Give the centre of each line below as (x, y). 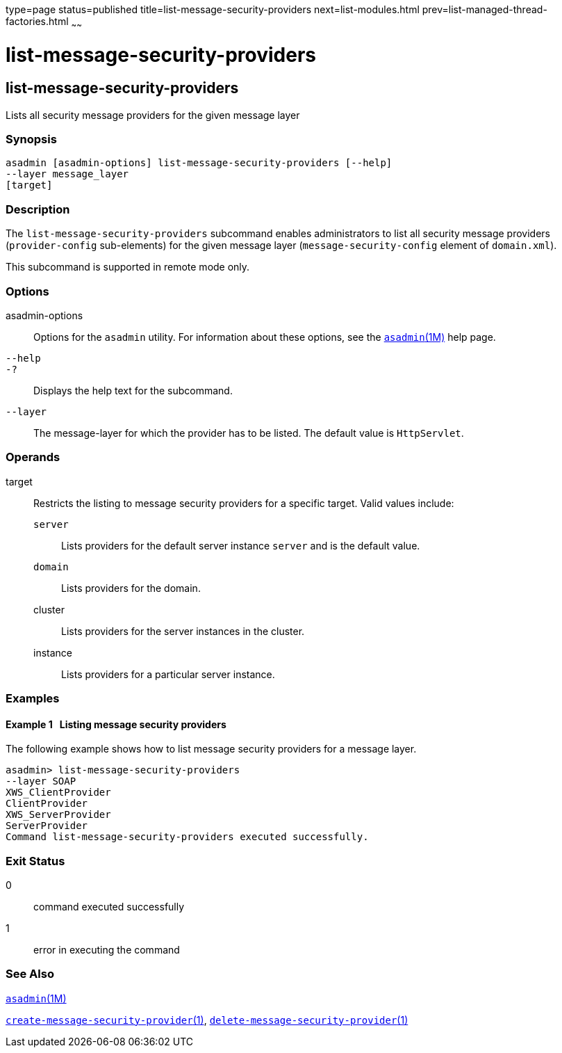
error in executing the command (107, 950)
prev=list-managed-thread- (485, 9)
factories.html (37, 21)
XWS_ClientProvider (58, 793)
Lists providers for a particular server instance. (168, 674)
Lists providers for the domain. (131, 588)
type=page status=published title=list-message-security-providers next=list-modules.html (213, 9)
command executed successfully (109, 907)
